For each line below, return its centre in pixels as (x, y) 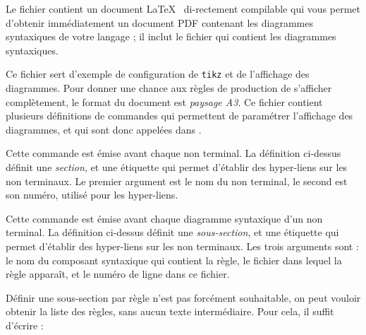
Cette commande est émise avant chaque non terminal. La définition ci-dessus (173, 153)
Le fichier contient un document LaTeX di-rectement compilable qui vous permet (183, 8)
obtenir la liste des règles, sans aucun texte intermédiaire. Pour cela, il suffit (170, 311)
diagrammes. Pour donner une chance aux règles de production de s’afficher (169, 88)
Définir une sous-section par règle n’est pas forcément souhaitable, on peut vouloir (183, 297)
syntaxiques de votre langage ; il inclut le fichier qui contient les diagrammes (171, 36)
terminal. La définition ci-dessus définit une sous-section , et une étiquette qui (172, 232)
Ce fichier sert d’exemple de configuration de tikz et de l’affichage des (158, 74)
